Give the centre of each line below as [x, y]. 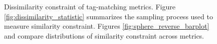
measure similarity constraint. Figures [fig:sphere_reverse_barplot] [107, 26]
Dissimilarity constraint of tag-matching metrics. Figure [90, 6]
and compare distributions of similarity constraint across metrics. [104, 35]
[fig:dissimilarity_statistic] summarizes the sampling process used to [109, 16]
